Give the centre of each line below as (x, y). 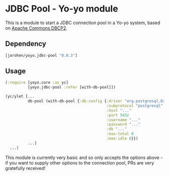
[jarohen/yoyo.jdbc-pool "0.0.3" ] (41, 55)
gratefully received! (25, 168)
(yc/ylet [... (20, 97)
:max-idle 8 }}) (122, 139)
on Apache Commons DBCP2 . (36, 28)
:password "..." (123, 124)
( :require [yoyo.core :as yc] (37, 83)
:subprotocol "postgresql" (135, 106)
